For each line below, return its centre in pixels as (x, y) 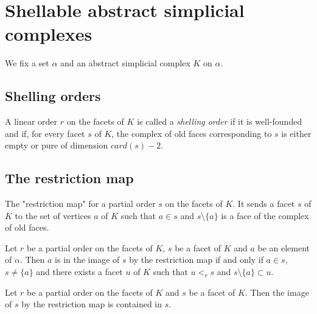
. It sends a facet (264, 204)
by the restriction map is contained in (92, 304)
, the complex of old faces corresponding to (192, 133)
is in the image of (87, 260)
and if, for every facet (45, 133)
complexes (49, 34)
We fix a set (27, 63)
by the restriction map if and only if (196, 260)
